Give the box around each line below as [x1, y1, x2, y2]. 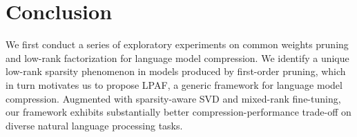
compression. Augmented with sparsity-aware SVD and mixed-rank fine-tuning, [6, 91, 341, 105]
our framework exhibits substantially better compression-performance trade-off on [6, 105, 351, 119]
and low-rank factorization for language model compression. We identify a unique [6, 50, 349, 65]
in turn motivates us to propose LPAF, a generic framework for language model [6, 77, 342, 92]
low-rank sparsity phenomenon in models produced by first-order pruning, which [6, 64, 346, 78]
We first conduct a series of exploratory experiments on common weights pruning [6, 37, 349, 52]
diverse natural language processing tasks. [6, 118, 183, 132]
